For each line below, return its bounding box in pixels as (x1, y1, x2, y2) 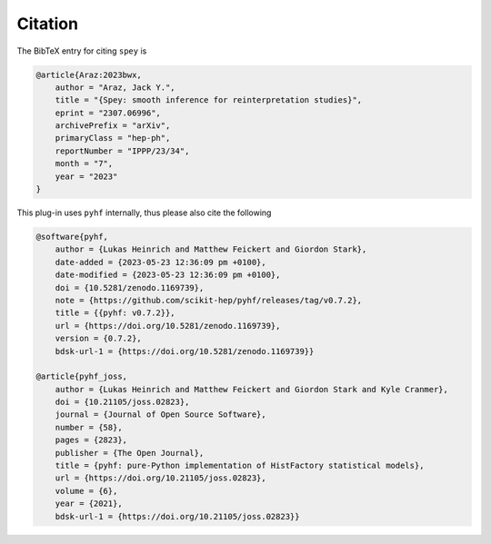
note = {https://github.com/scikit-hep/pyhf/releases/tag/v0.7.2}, (55, 295, 363, 305)
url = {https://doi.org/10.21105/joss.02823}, (55, 473, 267, 483)
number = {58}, (55, 422, 123, 432)
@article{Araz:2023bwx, (35, 69, 143, 80)
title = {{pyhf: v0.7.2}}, (55, 308, 176, 318)
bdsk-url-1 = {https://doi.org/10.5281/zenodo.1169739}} (55, 346, 315, 356)
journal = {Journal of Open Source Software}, (55, 410, 267, 420)
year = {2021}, (55, 499, 123, 509)
